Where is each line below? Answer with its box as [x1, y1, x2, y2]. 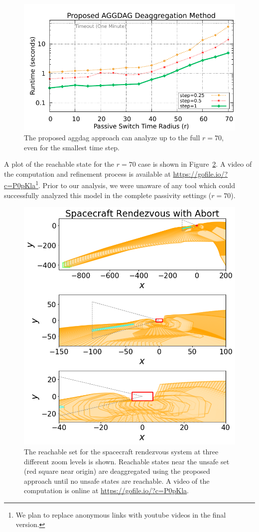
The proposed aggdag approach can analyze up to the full [24, 132, 200, 142]
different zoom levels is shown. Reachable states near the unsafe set [24, 456, 230, 466]
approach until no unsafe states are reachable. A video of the [24, 475, 210, 486]
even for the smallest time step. [24, 142, 120, 152]
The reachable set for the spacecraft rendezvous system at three [24, 446, 219, 456]
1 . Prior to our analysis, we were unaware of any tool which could [35, 179, 235, 191]
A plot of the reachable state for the [4, 159, 115, 169]
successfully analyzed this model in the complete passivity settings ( [4, 190, 212, 200]
